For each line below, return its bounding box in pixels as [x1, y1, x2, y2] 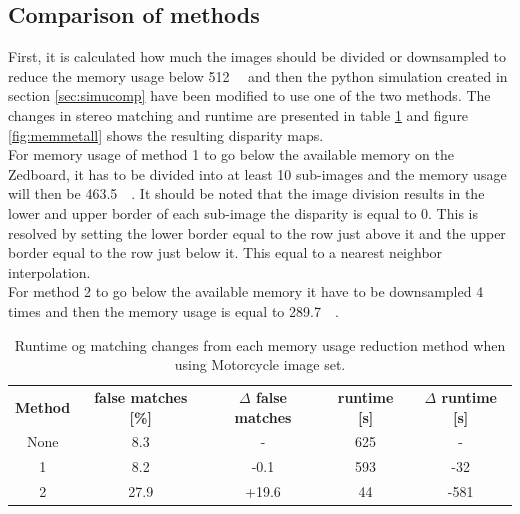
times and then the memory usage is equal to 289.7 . [8, 300, 339, 321]
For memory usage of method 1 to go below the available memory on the [8, 144, 455, 165]
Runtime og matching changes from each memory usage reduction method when [14, 334, 506, 355]
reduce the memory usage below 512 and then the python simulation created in [8, 65, 508, 86]
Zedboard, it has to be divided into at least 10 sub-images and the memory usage [8, 163, 507, 184]
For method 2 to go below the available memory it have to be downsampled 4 [8, 281, 484, 302]
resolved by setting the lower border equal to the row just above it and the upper [8, 222, 506, 243]
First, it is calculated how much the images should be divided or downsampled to [8, 46, 507, 67]
